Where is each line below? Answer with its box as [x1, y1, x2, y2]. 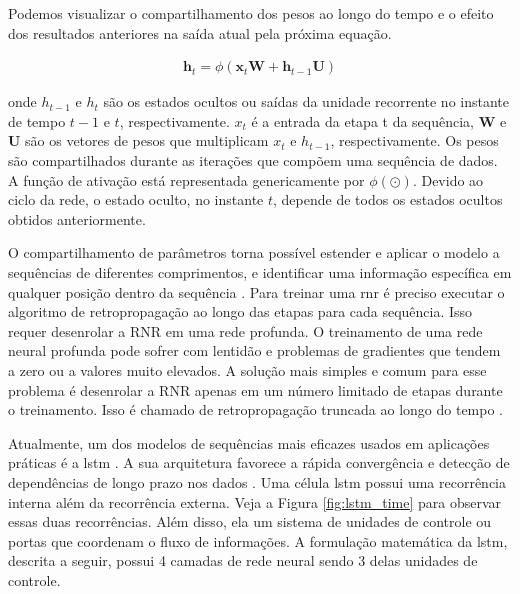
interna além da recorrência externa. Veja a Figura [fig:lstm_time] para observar [8, 491, 502, 512]
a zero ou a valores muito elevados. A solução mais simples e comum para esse [8, 359, 487, 380]
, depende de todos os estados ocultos [273, 189, 503, 210]
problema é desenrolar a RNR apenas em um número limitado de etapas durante [8, 379, 503, 400]
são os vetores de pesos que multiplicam [25, 130, 269, 151]
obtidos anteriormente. [8, 208, 146, 229]
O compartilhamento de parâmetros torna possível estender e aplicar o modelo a [8, 242, 500, 263]
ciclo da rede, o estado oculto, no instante [8, 189, 264, 210]
